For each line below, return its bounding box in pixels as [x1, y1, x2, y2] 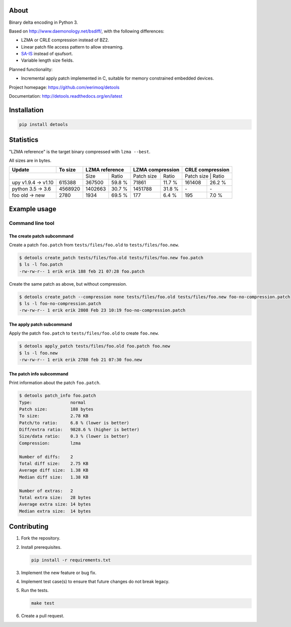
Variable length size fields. [21, 57, 74, 63]
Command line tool [9, 220, 54, 226]
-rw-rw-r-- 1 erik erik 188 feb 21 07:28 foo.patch [19, 269, 145, 274]
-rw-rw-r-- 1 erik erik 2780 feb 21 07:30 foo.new [19, 357, 143, 363]
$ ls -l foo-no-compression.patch [19, 301, 101, 306]
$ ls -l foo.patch [19, 262, 63, 267]
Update [12, 167, 30, 173]
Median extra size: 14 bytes [19, 508, 91, 514]
